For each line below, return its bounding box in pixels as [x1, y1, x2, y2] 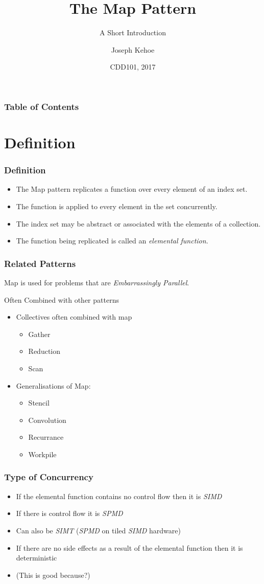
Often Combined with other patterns [4, 294, 119, 305]
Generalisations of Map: [16, 380, 91, 391]
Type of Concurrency [4, 470, 93, 483]
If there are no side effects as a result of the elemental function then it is [16, 542, 243, 553]
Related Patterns [4, 257, 76, 269]
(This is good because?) [16, 569, 90, 580]
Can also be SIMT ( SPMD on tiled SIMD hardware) [16, 525, 181, 535]
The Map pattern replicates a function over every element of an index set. [16, 184, 248, 194]
